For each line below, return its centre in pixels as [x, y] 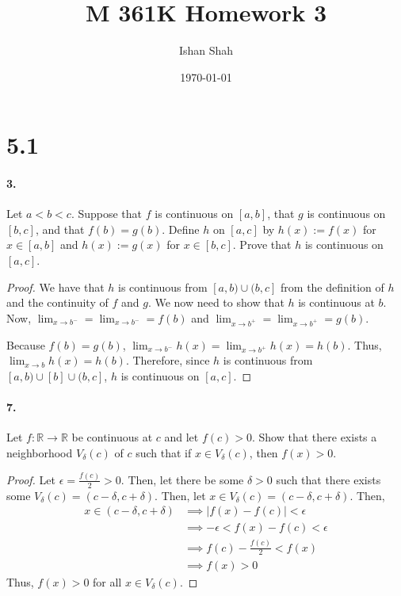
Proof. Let [31, 479]
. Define [181, 229]
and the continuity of [57, 302]
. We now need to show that [216, 302]
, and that [60, 229]
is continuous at [336, 302]
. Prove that [262, 245]
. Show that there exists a [314, 437]
